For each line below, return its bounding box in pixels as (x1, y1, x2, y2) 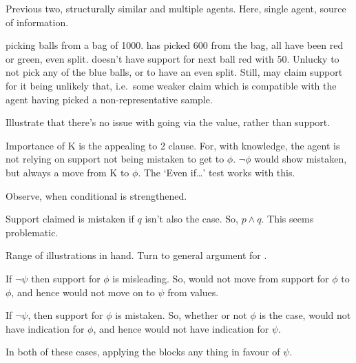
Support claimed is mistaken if (6, 211, 134, 226)
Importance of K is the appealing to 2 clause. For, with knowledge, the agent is (6, 138, 340, 152)
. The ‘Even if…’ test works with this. (138, 165, 295, 179)
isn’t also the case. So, (145, 211, 239, 226)
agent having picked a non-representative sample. (6, 92, 213, 106)
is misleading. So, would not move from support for (112, 271, 329, 285)
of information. (6, 14, 69, 29)
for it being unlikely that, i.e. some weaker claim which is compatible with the (6, 78, 337, 92)
